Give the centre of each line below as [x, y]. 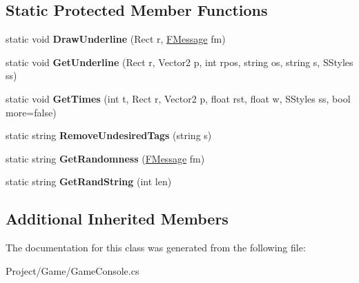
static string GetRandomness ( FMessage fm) [105, 158]
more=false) [31, 112]
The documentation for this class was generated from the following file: [156, 248]
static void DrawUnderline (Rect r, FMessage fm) [116, 39]
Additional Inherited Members [117, 219]
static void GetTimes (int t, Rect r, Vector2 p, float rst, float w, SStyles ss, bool [178, 98]
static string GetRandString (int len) [89, 181]
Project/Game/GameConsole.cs [72, 270]
